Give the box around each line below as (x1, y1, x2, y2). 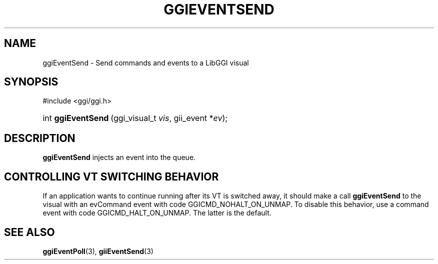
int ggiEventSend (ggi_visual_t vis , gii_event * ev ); (42, 113, 228, 123)
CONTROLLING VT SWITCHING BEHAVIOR (4, 170, 219, 183)
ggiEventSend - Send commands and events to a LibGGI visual (42, 58, 249, 67)
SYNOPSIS (4, 75, 58, 88)
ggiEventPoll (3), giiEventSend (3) (42, 246, 153, 255)
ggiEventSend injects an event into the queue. (42, 153, 196, 162)
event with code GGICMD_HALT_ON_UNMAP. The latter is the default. (42, 208, 271, 217)
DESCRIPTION (4, 131, 75, 144)
